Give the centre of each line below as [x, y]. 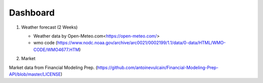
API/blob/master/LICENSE [35, 74]
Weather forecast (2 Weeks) [49, 27]
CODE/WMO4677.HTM [56, 50]
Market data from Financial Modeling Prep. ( [53, 67]
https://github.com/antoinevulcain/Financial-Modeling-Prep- [158, 67]
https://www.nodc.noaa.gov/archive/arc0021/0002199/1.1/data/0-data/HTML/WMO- [141, 43]
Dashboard [32, 13]
